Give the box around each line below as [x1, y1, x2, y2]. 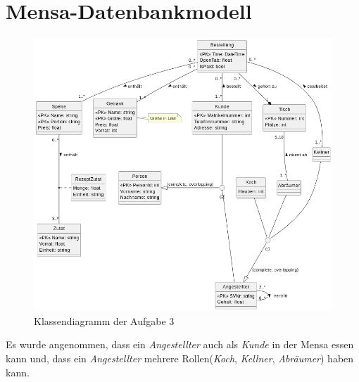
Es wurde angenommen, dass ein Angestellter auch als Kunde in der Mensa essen [6, 337, 354, 352]
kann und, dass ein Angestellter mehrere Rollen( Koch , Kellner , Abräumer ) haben [6, 351, 354, 366]
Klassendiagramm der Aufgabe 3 [34, 313, 175, 328]
